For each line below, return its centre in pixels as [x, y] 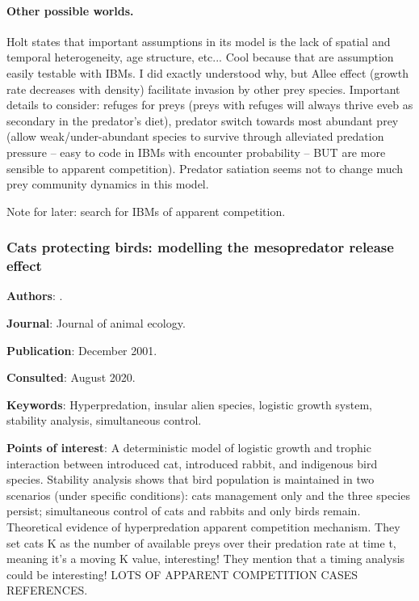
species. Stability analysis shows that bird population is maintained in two [191, 479]
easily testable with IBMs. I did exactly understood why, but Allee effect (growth [207, 72]
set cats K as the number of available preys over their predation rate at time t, [201, 542]
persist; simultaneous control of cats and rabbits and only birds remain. [184, 511]
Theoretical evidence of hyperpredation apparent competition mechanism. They [203, 527]
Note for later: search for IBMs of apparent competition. [146, 211]
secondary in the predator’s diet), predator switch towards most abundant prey [203, 120]
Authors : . [35, 296]
